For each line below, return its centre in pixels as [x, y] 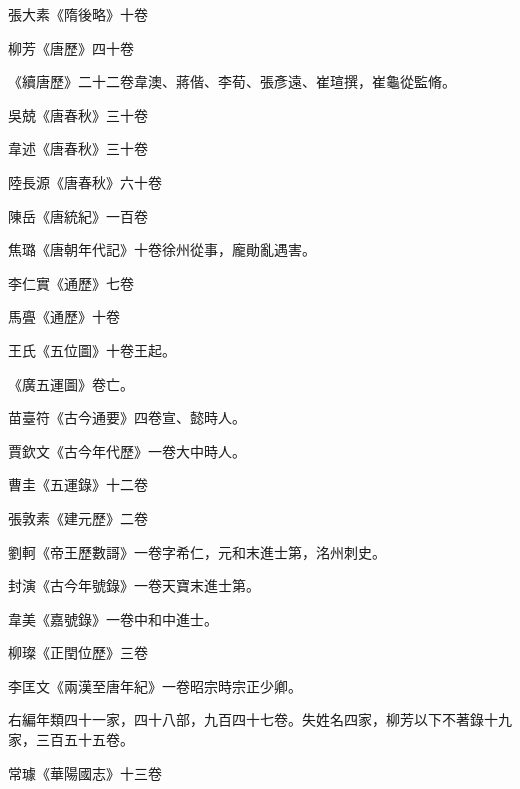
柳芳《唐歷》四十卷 [71, 47]
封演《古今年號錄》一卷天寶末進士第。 [134, 585]
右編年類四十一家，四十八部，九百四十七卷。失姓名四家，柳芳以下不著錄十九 [260, 719]
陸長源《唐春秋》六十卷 [85, 181]
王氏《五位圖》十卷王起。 [92, 349]
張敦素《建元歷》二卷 [78, 517]
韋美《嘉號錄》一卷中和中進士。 [113, 618]
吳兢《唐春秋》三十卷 [78, 114]
